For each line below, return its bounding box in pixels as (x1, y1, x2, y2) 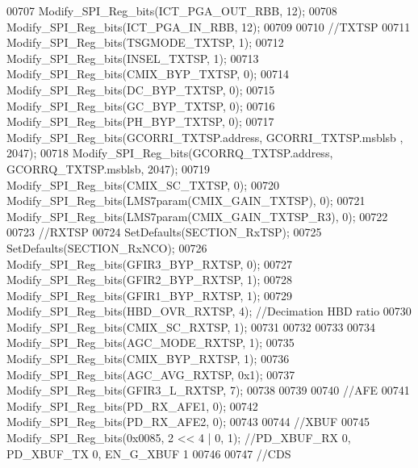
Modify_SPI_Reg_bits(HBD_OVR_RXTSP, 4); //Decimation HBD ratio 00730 (6, 303, 412, 320)
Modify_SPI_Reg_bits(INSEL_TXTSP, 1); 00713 (6, 49, 259, 66)
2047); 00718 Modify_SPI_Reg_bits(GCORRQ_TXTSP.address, (6, 144, 333, 161)
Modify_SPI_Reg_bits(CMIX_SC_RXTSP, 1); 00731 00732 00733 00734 (6, 318, 376, 335)
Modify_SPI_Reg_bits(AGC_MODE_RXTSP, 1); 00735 (6, 334, 295, 351)
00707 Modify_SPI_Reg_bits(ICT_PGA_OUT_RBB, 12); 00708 (6, 2, 337, 19)
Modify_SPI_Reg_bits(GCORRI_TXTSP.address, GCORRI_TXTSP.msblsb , (6, 128, 403, 145)
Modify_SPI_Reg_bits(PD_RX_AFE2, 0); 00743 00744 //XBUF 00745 (6, 413, 370, 430)
